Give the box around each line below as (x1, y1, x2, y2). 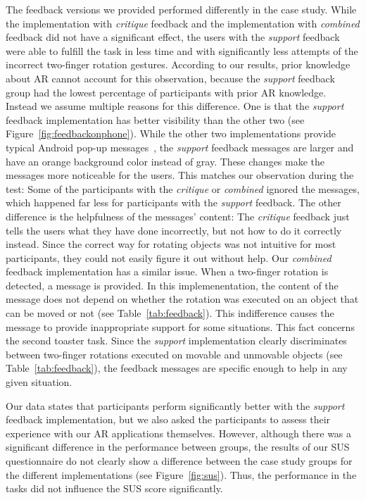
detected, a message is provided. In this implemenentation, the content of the (6, 277, 339, 292)
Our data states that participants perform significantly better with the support (6, 398, 345, 413)
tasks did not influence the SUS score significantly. (6, 481, 223, 496)
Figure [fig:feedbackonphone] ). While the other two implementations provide (6, 126, 336, 141)
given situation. (6, 375, 72, 389)
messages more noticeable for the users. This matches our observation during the (6, 168, 354, 182)
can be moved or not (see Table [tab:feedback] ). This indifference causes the (6, 306, 334, 320)
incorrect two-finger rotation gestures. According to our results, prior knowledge (6, 57, 351, 72)
